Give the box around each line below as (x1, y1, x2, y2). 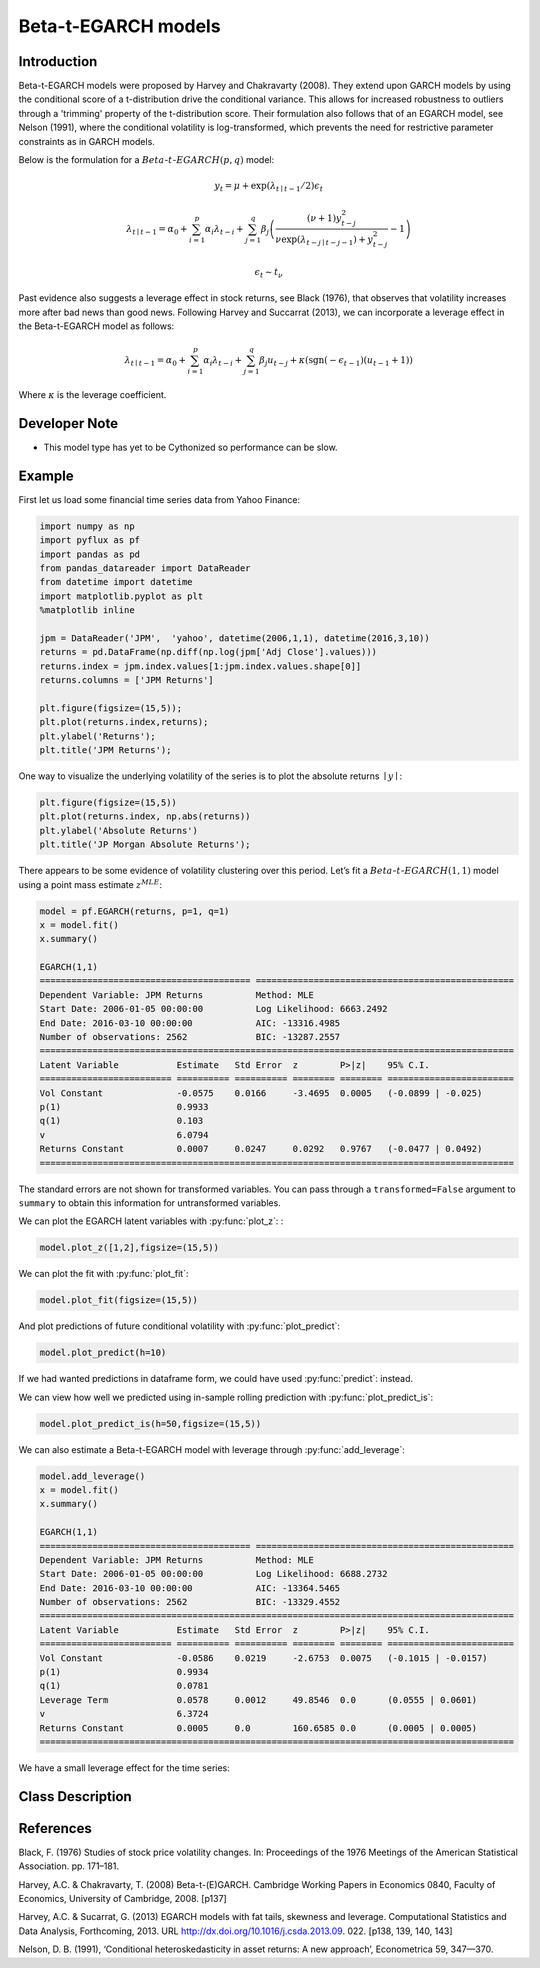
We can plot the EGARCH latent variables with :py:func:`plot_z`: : (18, 1215, 284, 1227)
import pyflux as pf (39, 535, 140, 546)
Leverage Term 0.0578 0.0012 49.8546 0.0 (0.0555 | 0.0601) (39, 1694, 478, 1705)
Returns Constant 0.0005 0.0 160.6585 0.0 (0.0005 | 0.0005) (39, 1722, 478, 1734)
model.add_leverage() (39, 1470, 146, 1482)
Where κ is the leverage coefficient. (18, 388, 167, 400)
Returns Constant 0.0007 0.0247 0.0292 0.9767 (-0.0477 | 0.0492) (39, 1143, 483, 1155)
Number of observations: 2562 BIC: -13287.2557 (39, 1031, 341, 1043)
